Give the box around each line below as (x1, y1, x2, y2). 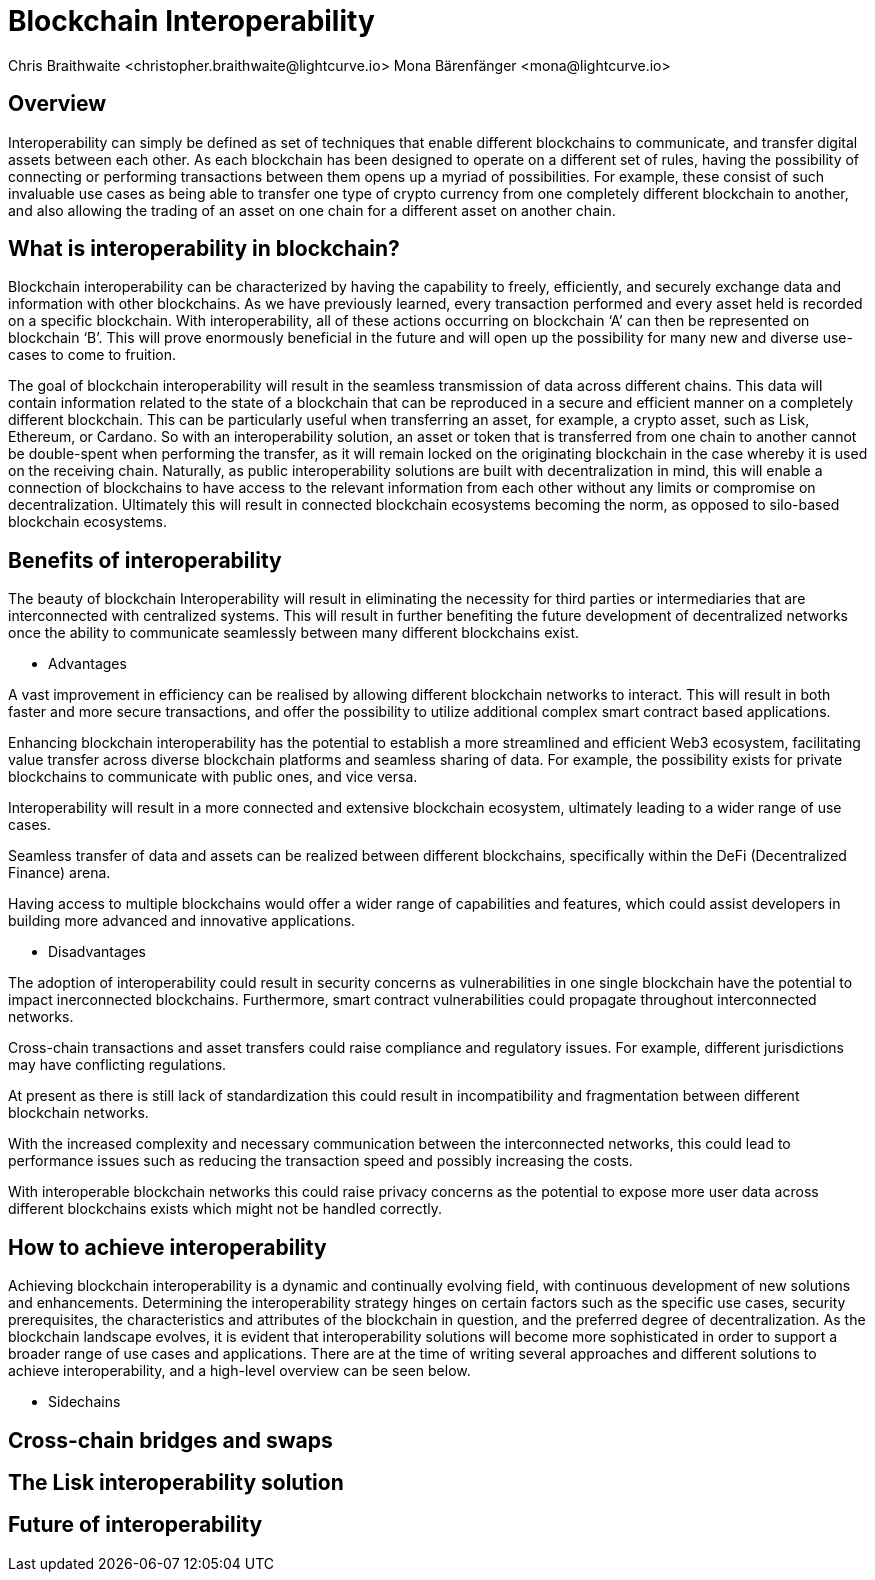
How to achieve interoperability (8, 1234, 327, 1260)
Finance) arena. (8, 864, 111, 882)
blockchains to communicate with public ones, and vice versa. (8, 768, 418, 786)
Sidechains (48, 1393, 121, 1411)
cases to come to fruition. (8, 346, 176, 364)
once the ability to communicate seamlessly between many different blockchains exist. (8, 624, 580, 642)
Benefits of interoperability (8, 547, 282, 573)
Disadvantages (48, 943, 146, 961)
